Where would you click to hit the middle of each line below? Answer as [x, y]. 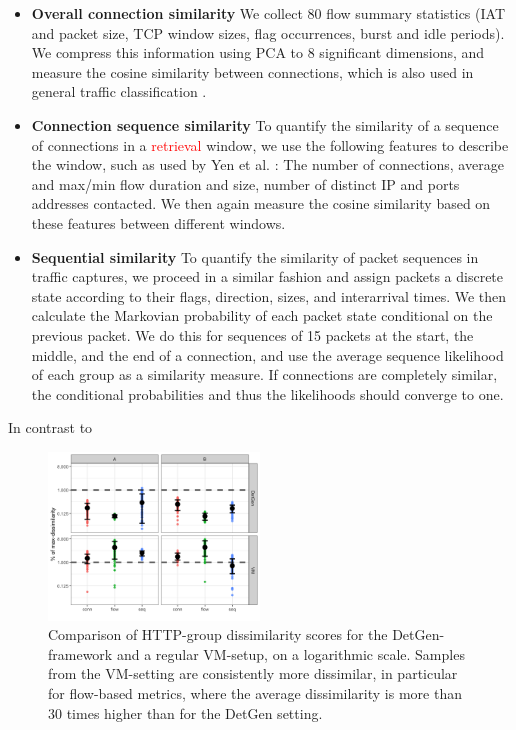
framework [80, 653]
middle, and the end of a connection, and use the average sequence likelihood [267, 354]
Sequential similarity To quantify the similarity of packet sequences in [255, 256]
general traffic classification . [119, 91]
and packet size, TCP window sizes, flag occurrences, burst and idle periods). [268, 32]
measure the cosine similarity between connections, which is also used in [252, 71]
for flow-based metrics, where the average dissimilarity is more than [255, 693]
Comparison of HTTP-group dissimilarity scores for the [218, 634]
